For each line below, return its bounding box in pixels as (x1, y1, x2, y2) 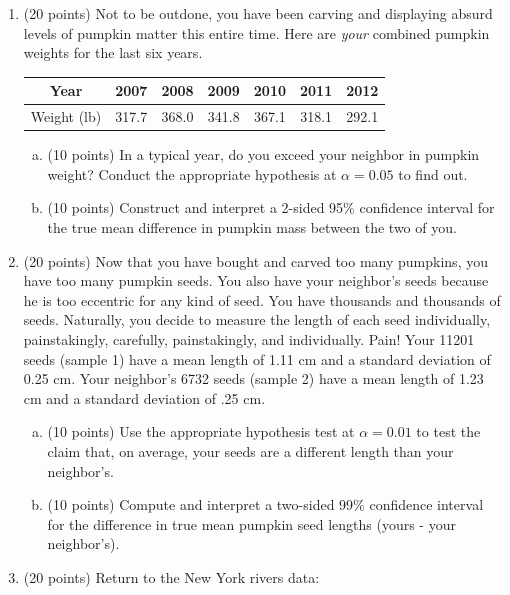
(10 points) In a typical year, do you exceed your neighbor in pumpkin (47, 144, 480, 165)
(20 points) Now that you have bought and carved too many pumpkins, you (23, 250, 488, 271)
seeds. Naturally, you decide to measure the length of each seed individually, (23, 309, 491, 330)
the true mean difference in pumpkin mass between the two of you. (47, 217, 457, 237)
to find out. (398, 163, 468, 184)
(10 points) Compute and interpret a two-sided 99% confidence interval (47, 494, 484, 515)
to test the (416, 421, 481, 442)
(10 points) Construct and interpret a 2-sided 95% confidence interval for (47, 197, 495, 218)
